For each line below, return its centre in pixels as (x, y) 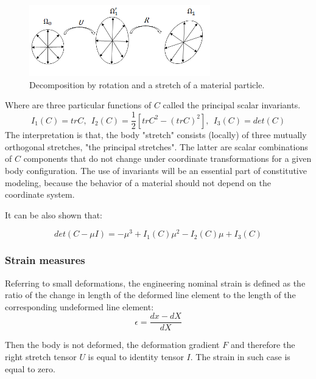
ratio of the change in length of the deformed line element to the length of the (150, 295)
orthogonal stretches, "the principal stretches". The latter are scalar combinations (156, 146)
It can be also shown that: (54, 214)
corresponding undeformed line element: (79, 306)
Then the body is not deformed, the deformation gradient (112, 345)
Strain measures (45, 260)
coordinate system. (40, 194)
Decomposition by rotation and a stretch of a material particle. (147, 84)
